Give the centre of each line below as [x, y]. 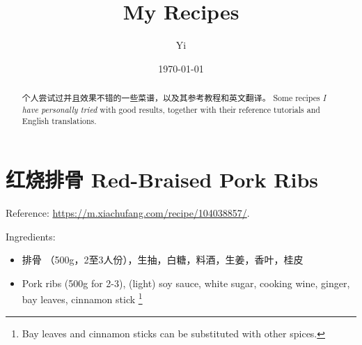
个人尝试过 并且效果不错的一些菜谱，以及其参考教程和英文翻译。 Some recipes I [174, 98]
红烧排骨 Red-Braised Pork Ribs [162, 179]
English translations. [59, 121]
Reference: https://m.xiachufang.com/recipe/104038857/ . [128, 213]
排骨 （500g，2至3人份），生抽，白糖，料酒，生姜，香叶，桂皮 [163, 260]
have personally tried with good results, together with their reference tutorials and [171, 109]
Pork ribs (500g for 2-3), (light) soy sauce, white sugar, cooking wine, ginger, [186, 283]
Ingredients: [31, 236]
